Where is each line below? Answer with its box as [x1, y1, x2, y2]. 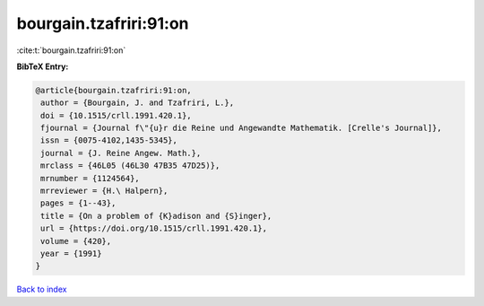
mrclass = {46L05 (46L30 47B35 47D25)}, [40, 161, 220, 170]
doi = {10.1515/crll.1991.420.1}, [40, 110, 192, 120]
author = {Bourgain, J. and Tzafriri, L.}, [40, 98, 235, 108]
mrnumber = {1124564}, [40, 173, 141, 183]
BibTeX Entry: [16, 61, 69, 72]
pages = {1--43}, [40, 198, 117, 208]
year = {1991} [40, 249, 102, 258]
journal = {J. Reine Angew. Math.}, [40, 148, 202, 158]
